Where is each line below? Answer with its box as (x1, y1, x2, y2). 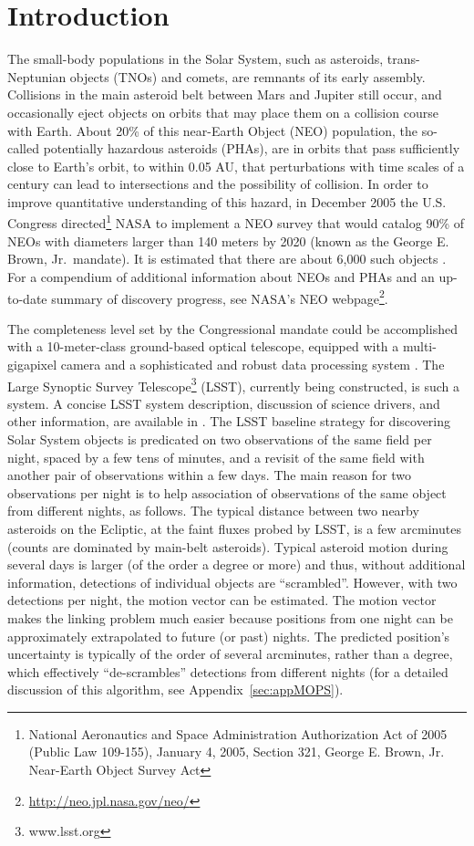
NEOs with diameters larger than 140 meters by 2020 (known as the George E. (7, 231, 449, 250)
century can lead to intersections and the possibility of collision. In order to (7, 174, 428, 193)
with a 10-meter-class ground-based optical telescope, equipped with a (7, 337, 399, 356)
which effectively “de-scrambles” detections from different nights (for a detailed (7, 662, 448, 681)
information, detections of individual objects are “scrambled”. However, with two (7, 572, 458, 591)
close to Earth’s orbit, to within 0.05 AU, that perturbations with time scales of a (7, 156, 465, 175)
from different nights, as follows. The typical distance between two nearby (7, 501, 419, 520)
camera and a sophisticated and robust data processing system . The (60, 354, 445, 373)
